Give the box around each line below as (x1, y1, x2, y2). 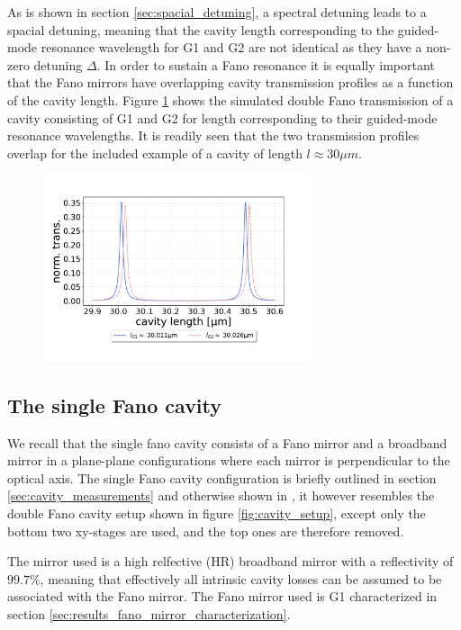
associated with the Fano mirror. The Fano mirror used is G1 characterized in (7, 587, 438, 606)
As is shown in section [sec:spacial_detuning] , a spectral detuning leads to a (7, 3, 427, 21)
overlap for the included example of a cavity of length (7, 143, 303, 162)
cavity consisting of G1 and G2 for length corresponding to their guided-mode (7, 108, 438, 127)
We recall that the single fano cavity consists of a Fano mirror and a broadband (7, 433, 447, 452)
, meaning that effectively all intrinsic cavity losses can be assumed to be (40, 569, 442, 588)
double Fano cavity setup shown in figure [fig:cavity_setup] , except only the (7, 504, 426, 523)
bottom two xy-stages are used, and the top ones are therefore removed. (7, 521, 404, 540)
